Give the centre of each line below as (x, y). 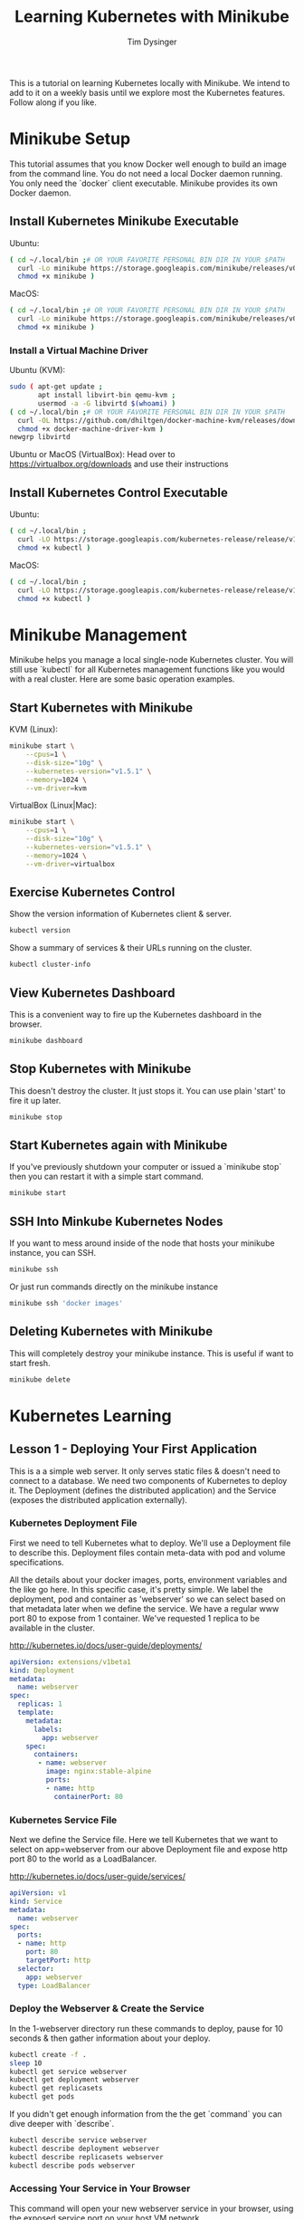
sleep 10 (26, 2063)
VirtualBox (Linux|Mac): (53, 805)
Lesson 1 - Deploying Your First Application (133, 1449)
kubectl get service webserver (68, 2072)
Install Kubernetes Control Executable (119, 492)
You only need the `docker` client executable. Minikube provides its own (144, 183)
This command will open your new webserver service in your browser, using (152, 2208)
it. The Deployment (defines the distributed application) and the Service (143, 1490)
